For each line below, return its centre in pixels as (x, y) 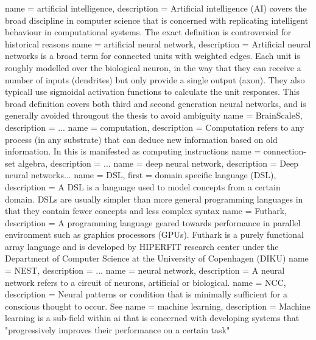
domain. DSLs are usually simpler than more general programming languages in (154, 199)
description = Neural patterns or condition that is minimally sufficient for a (146, 294)
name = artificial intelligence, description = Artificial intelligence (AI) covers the (156, 8)
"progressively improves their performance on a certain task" (118, 330)
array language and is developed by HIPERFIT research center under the (142, 246)
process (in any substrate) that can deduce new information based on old (141, 139)
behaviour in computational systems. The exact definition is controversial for (148, 32)
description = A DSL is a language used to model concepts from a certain (143, 186)
